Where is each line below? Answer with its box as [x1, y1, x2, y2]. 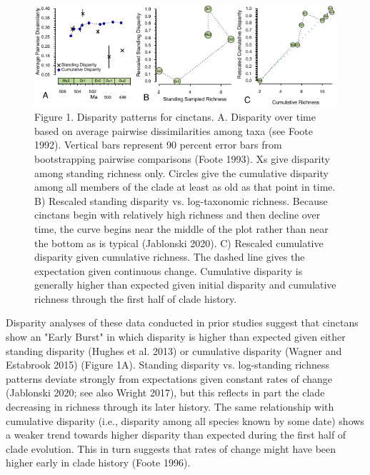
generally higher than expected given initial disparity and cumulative [34, 277, 336, 292]
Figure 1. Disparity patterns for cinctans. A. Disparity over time [34, 109, 316, 124]
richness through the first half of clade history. [34, 291, 237, 306]
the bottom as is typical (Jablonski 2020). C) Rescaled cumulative [34, 235, 324, 250]
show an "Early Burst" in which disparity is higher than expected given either [6, 329, 346, 344]
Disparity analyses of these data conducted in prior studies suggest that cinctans [6, 315, 359, 330]
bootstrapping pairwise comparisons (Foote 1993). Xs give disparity [34, 151, 330, 166]
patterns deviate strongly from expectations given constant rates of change [6, 371, 333, 386]
